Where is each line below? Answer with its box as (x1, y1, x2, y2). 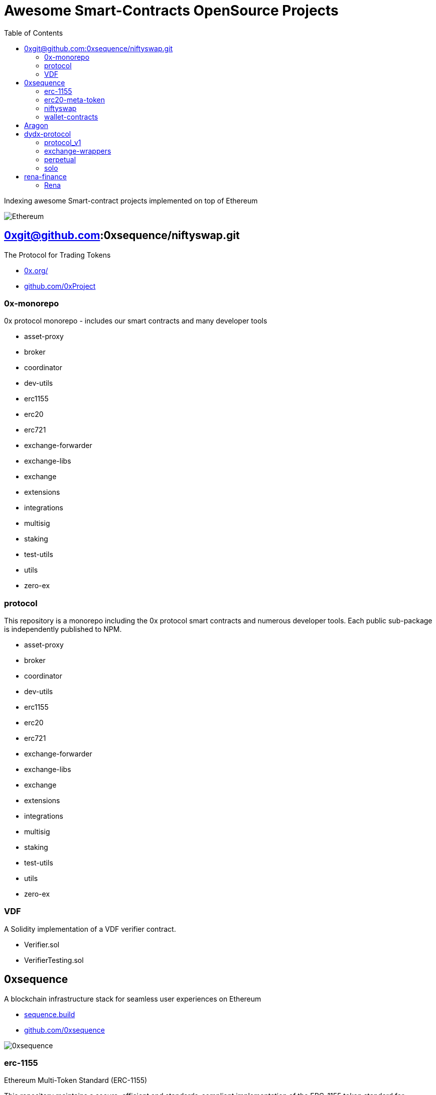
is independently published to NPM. (4, 625, 122, 634)
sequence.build (24, 1010, 75, 1019)
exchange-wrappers (44, 146, 111, 155)
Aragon (24, 121, 49, 130)
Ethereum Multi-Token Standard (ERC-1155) (4, 1076, 148, 1085)
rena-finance (24, 172, 67, 181)
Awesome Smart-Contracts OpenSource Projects (4, 2, 339, 19)
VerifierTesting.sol (24, 955, 84, 964)
